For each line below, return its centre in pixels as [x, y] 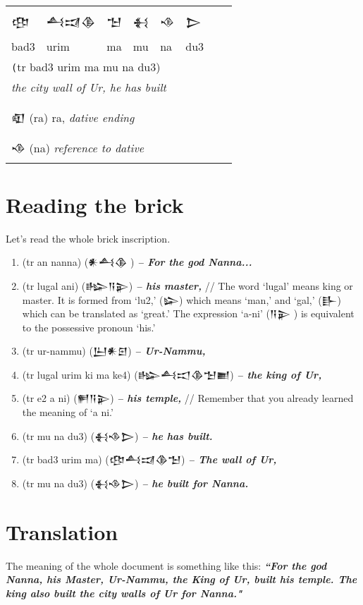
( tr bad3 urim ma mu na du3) [86, 66]
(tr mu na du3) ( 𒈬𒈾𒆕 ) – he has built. [117, 435]
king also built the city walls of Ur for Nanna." [124, 593]
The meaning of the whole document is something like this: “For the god [166, 565]
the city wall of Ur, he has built [89, 87]
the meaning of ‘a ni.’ [68, 412]
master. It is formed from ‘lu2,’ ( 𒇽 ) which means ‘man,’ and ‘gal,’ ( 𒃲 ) [181, 299]
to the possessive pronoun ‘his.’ [89, 327]
